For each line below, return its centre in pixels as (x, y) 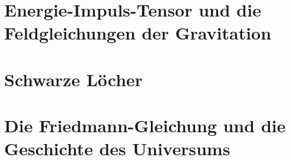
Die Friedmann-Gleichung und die (145, 125)
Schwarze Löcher (74, 79)
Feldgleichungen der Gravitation (138, 33)
